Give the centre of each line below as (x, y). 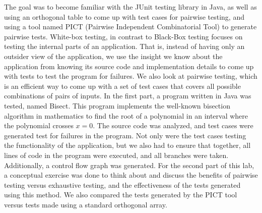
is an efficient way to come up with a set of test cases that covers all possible (122, 86)
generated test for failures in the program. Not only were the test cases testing (125, 135)
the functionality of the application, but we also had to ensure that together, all (127, 145)
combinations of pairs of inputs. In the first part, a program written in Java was (128, 96)
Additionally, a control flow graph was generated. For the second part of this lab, (129, 165)
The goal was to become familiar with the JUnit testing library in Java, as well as (130, 7)
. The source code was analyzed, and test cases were (173, 125)
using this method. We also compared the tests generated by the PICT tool (121, 195)
